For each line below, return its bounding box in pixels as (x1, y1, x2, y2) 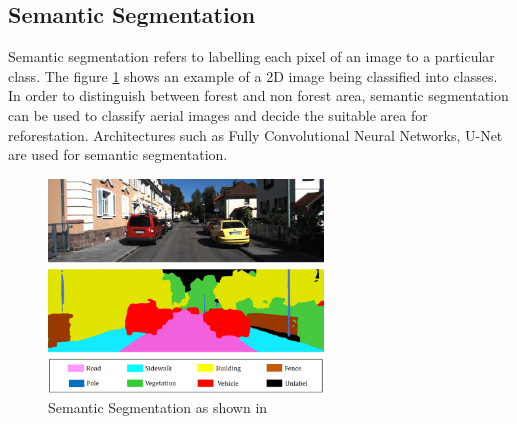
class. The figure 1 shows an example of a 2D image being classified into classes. (8, 65, 498, 86)
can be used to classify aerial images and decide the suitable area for (8, 104, 428, 125)
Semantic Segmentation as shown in (48, 396, 268, 417)
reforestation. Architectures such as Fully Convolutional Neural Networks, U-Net (8, 124, 503, 145)
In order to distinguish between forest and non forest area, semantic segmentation (8, 85, 509, 106)
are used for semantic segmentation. (8, 144, 228, 165)
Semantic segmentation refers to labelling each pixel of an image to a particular (8, 46, 495, 67)
